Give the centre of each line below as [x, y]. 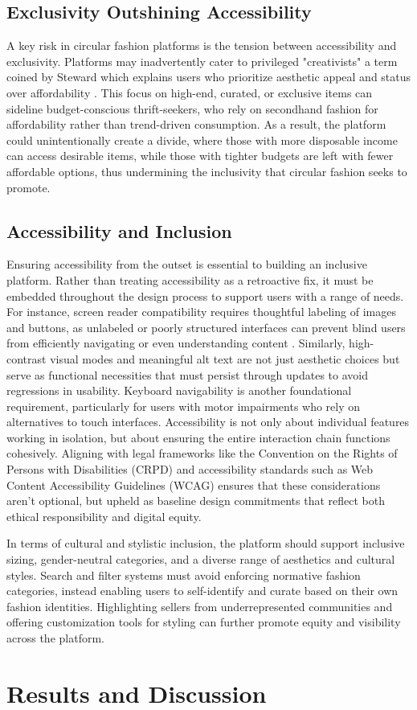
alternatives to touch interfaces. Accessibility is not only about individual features [208, 422]
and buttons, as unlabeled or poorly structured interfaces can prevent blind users [206, 327]
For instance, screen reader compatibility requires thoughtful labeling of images [201, 312]
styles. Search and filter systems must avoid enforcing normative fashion [184, 575]
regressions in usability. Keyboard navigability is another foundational [179, 390]
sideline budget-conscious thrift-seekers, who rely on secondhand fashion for [192, 108]
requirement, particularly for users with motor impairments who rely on [184, 406]
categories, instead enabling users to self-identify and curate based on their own [202, 591]
